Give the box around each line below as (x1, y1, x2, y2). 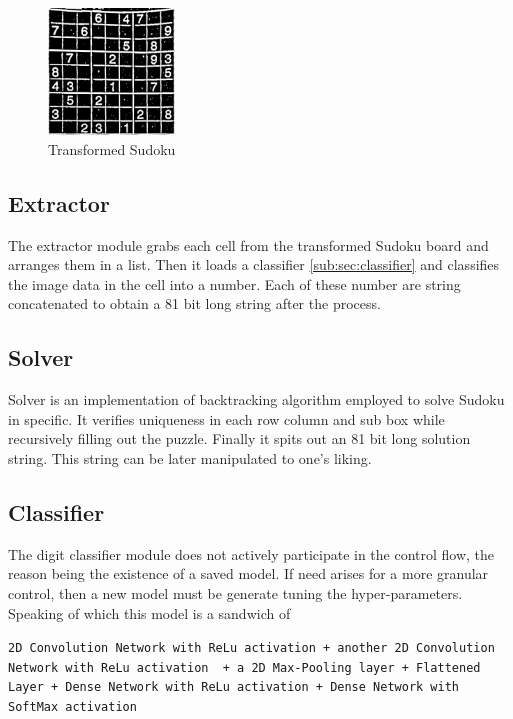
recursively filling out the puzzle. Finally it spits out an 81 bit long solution (8, 428, 471, 449)
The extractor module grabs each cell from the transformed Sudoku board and (8, 234, 489, 255)
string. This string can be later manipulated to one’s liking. (8, 447, 372, 468)
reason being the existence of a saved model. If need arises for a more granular (8, 563, 489, 584)
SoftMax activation (8, 700, 137, 715)
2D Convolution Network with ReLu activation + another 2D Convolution (8, 641, 495, 656)
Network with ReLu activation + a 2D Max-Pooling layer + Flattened (8, 660, 481, 675)
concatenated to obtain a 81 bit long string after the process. (8, 293, 381, 314)
